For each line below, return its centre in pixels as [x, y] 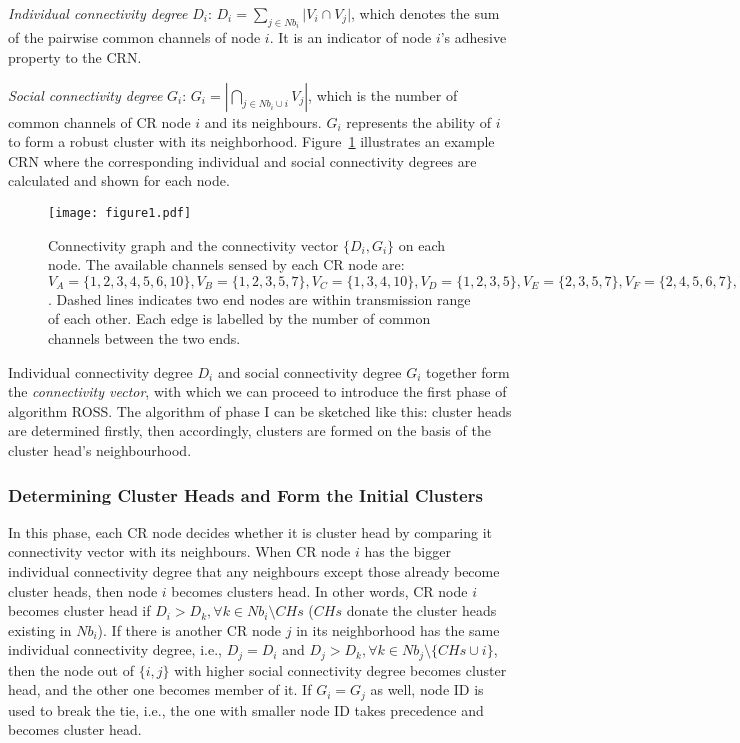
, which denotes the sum [425, 13]
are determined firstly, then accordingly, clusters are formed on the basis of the [249, 430]
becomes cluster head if [79, 610]
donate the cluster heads [421, 610]
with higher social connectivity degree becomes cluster [340, 669]
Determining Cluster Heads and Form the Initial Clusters [245, 494]
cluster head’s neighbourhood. [100, 450]
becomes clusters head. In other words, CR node [319, 590]
